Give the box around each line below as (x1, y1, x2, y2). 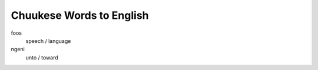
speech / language (25, 37, 71, 44)
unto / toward (25, 54, 58, 61)
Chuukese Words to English (11, 9, 150, 22)
